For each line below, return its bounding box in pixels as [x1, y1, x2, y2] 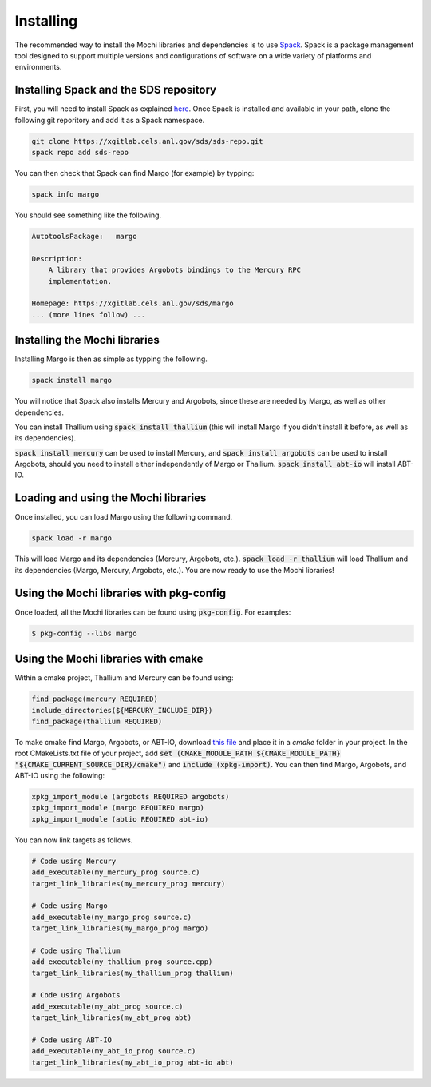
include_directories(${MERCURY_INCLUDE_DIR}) [31, 706, 213, 715]
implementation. [48, 277, 112, 285]
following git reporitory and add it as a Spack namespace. [14, 115, 205, 125]
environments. [14, 62, 62, 72]
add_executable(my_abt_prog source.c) [31, 1001, 184, 1011]
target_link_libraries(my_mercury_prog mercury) [31, 879, 226, 888]
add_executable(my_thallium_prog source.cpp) [31, 958, 213, 966]
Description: [31, 254, 83, 263]
